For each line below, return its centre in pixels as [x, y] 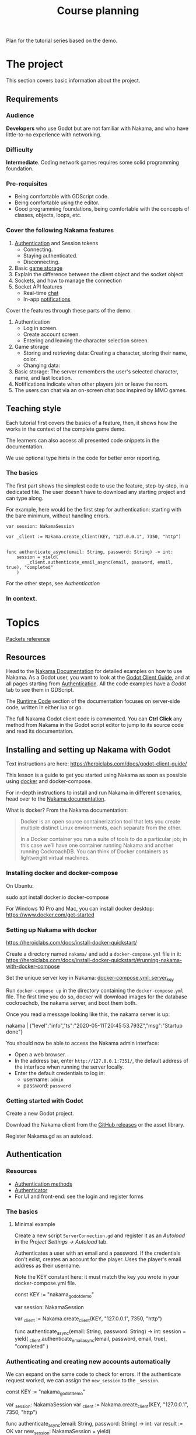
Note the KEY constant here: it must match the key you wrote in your [97, 1276]
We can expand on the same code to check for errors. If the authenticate [94, 1374]
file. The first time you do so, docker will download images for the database [97, 997]
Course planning [98, 11]
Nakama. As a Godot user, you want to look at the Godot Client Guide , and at [98, 678]
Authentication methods [43, 1184]
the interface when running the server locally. [69, 1067]
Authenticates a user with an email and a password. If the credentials [97, 1253]
